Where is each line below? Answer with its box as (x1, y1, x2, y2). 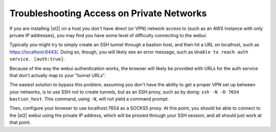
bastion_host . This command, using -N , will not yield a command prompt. (9, 96, 169, 102)
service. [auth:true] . (9, 56, 65, 62)
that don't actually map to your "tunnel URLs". (9, 72, 106, 78)
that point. (9, 119, 31, 125)
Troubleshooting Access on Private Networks (9, 8, 207, 19)
